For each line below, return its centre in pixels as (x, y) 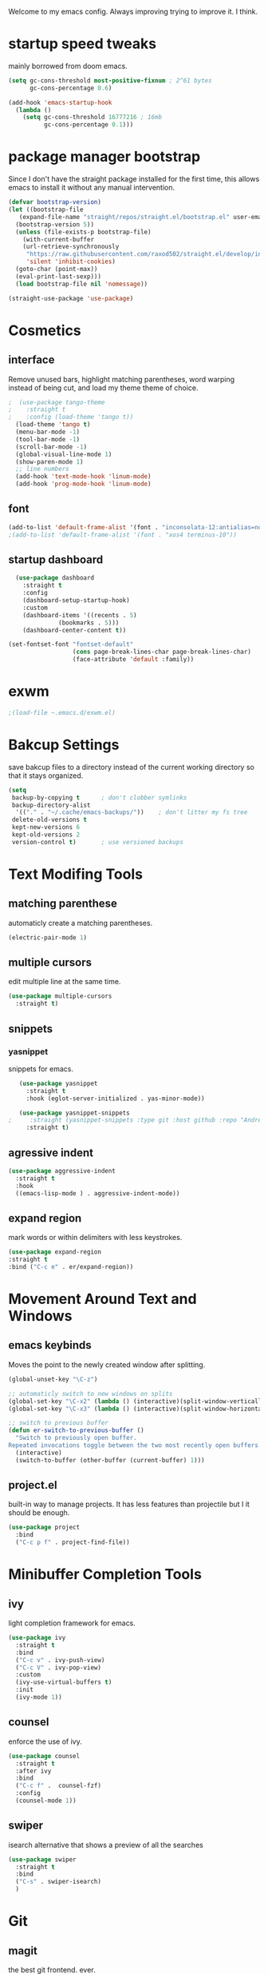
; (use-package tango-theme (57, 402)
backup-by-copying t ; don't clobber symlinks (99, 798)
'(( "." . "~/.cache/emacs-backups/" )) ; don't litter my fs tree (132, 812)
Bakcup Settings (64, 745)
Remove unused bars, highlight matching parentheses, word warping (122, 379)
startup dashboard (56, 559)
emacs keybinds (50, 1345)
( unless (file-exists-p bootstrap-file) (83, 232)
